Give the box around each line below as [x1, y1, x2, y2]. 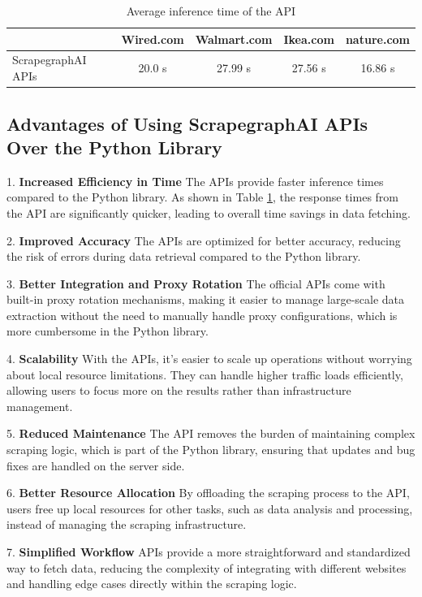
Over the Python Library [6, 134, 222, 159]
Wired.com [121, 30, 184, 47]
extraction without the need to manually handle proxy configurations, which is [6, 306, 398, 323]
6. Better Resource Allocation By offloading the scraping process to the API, [6, 484, 410, 501]
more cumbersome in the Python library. [6, 322, 209, 340]
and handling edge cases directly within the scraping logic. [6, 575, 297, 592]
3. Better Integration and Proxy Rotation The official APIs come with [6, 275, 385, 292]
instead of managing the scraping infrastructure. [6, 516, 247, 533]
